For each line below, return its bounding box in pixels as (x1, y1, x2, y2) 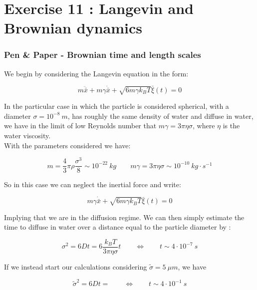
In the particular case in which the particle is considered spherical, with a (4, 101, 229, 111)
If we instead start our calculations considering (4, 261, 147, 272)
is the (223, 120, 240, 131)
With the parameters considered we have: (4, 140, 131, 150)
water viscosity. (4, 130, 51, 140)
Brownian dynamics (4, 17, 142, 38)
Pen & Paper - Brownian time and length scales (4, 48, 201, 61)
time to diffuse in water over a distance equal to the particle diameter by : (4, 222, 231, 232)
